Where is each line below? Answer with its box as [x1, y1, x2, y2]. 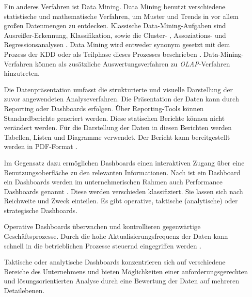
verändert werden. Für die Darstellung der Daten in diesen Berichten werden [4, 122, 232, 132]
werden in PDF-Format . [4, 141, 78, 151]
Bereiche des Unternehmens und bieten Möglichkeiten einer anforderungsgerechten [4, 266, 248, 276]
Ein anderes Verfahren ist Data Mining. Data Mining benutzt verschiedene [4, 1, 225, 11]
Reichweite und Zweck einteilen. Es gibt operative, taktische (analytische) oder [4, 196, 238, 206]
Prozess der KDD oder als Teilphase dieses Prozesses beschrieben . [4, 49, 202, 59]
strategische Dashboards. [4, 205, 78, 215]
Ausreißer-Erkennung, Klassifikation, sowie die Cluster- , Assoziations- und [4, 30, 226, 40]
